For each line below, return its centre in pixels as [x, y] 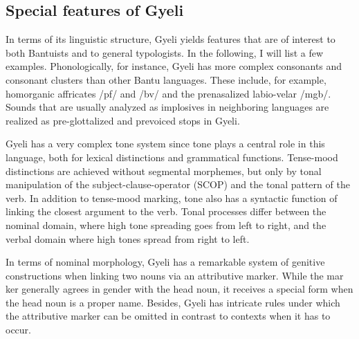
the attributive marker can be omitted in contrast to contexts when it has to [168, 316]
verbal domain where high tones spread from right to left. [128, 238]
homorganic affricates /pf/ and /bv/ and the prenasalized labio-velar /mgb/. [168, 93]
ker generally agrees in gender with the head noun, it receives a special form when [179, 289]
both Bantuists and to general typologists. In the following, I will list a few [165, 52]
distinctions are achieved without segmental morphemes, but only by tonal [164, 171]
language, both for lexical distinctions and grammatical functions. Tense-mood [172, 157]
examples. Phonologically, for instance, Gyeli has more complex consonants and [174, 66]
